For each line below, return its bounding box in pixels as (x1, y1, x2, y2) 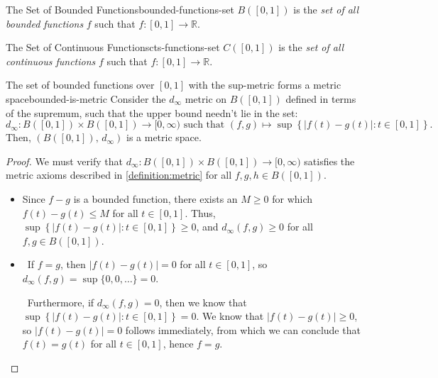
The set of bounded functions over (6, 77, 155, 92)
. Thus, (185, 205, 216, 220)
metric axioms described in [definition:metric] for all (6, 167, 232, 182)
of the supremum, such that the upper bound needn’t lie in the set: (6, 105, 298, 120)
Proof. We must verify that (6, 153, 123, 168)
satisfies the (304, 153, 355, 168)
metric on (185, 91, 227, 106)
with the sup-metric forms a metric (188, 77, 341, 92)
